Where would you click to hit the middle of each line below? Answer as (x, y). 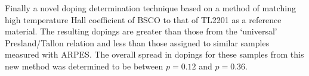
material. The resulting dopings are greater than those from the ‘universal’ (141, 31)
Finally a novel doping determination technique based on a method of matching (151, 8)
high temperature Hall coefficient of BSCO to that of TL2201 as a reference (143, 19)
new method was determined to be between (84, 66)
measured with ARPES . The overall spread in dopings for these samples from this (154, 54)
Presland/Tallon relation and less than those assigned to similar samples (137, 42)
